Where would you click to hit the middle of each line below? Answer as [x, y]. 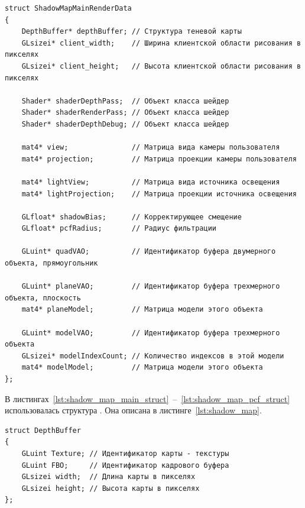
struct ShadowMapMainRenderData [68, 8]
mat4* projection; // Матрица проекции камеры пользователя [159, 159]
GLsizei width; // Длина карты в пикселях [108, 477]
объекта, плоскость [43, 298]
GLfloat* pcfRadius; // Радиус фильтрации [119, 229]
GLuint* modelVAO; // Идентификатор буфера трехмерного [151, 333]
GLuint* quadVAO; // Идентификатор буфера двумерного [149, 252]
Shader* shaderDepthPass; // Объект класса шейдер [125, 101]
